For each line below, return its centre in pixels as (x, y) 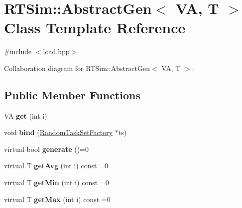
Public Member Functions (72, 95)
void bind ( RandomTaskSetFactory (59, 132)
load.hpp (56, 51)
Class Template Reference (95, 28)
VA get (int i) (26, 115)
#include (18, 51)
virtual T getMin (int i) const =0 (57, 182)
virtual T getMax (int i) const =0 (57, 199)
